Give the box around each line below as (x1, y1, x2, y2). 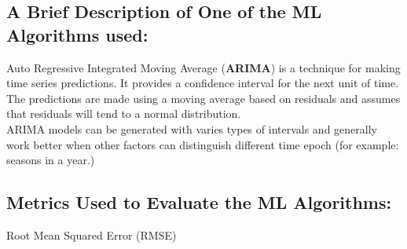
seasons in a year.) (6, 152, 95, 168)
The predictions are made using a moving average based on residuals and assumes (6, 90, 401, 106)
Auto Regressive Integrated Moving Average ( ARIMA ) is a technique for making (6, 59, 401, 75)
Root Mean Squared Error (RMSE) (6, 226, 177, 243)
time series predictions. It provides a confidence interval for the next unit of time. (6, 75, 399, 91)
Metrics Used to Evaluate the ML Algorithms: (6, 190, 392, 214)
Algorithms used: (6, 22, 148, 46)
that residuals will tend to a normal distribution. (6, 105, 241, 122)
